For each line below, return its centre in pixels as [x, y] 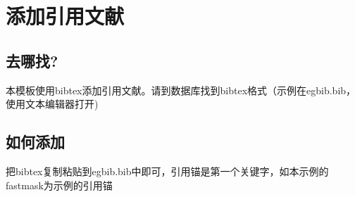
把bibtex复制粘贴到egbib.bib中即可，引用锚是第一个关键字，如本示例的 [167, 171]
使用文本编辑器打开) [52, 104]
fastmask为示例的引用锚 [59, 185]
